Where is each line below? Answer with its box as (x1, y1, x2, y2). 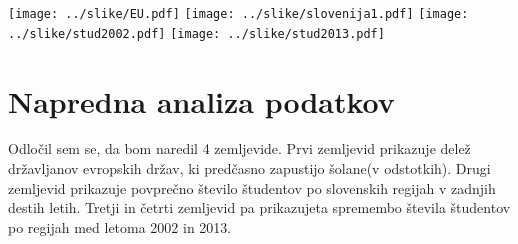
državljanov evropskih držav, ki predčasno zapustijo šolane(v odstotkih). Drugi (8, 158, 491, 179)
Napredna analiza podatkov (8, 80, 395, 121)
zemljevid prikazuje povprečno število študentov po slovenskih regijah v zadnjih (8, 177, 496, 198)
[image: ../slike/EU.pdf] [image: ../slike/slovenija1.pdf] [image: (8, 7, 469, 21)
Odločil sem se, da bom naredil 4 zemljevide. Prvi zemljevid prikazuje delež (8, 138, 471, 159)
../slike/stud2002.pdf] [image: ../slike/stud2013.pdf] (8, 26, 385, 41)
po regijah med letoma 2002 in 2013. (8, 216, 232, 237)
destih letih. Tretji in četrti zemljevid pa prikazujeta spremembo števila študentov (8, 197, 511, 218)
